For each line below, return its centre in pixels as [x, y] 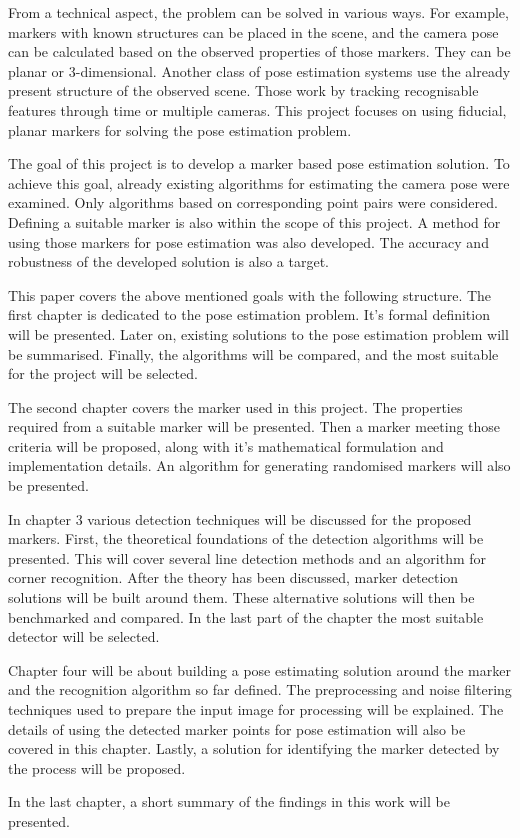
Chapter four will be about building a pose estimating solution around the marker [259, 669]
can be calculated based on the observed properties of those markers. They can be [259, 51]
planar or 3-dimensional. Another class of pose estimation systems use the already [259, 70]
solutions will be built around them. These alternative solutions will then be [241, 597]
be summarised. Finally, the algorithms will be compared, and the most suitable [253, 353]
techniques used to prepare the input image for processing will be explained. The [256, 709]
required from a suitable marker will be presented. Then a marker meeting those [254, 426]
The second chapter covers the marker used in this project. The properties [235, 406]
